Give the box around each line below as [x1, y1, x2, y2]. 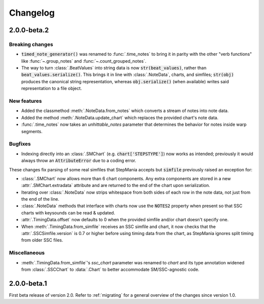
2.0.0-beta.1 [9, 279, 47, 287]
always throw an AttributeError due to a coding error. [21, 158, 136, 164]
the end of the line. [21, 196, 60, 202]
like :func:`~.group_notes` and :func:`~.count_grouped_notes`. [21, 58, 147, 64]
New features [9, 98, 42, 105]
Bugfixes [9, 140, 31, 147]
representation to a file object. [21, 86, 82, 92]
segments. [21, 128, 43, 134]
